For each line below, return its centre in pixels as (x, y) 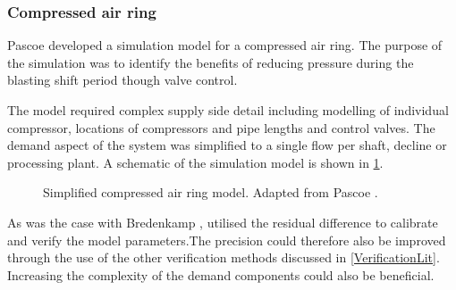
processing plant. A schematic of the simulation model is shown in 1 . (195, 162)
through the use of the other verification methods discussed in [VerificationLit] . (224, 257)
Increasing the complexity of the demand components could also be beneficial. (221, 274)
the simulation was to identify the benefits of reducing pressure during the (211, 62)
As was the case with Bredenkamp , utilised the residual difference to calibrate (223, 222)
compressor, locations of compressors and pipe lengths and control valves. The (221, 127)
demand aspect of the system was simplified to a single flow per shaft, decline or (227, 145)
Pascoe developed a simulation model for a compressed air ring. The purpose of (225, 45)
